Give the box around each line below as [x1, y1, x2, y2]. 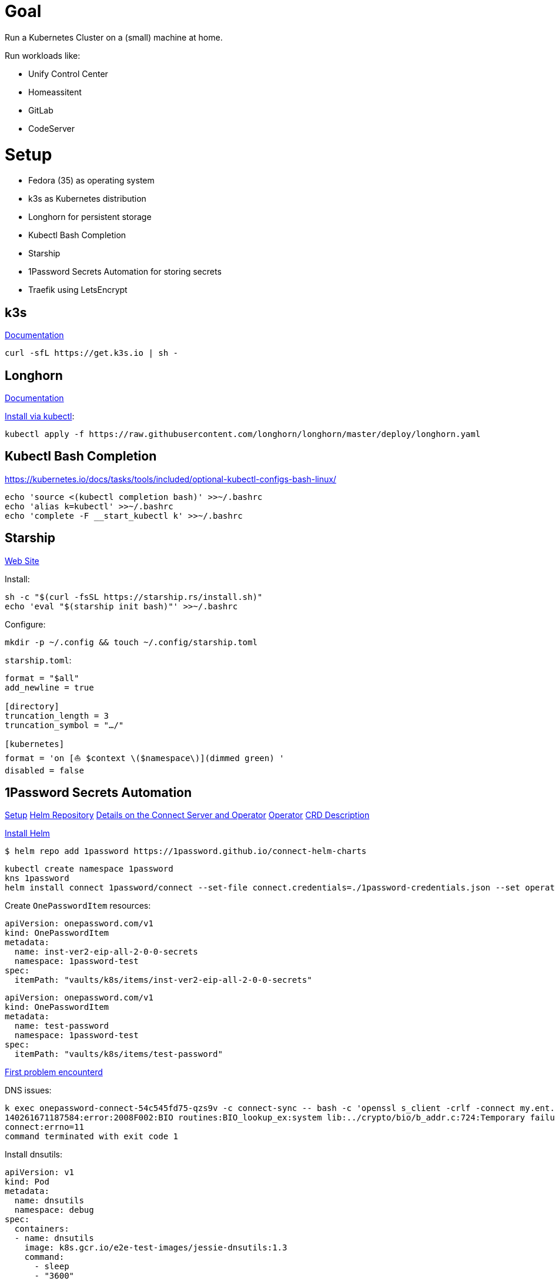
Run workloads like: [5, 50, 81, 61]
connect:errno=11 [5, 1122, 84, 1132]
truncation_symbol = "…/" [5, 720, 124, 730]
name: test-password [14, 1021, 109, 1031]
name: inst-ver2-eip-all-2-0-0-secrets [14, 947, 198, 957]
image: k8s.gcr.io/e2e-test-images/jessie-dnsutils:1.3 [24, 1243, 287, 1253]
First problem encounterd [5, 1067, 103, 1077]
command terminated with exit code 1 [5, 1132, 179, 1142]
